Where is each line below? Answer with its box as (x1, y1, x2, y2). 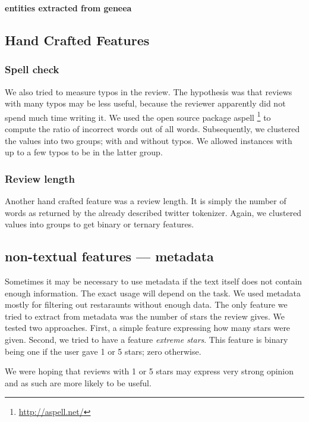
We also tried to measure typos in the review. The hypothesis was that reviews (5, 85, 292, 98)
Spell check (5, 62, 59, 77)
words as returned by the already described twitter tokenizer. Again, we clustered (5, 206, 302, 218)
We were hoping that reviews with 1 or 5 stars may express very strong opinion (5, 365, 294, 377)
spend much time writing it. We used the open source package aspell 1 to (5, 109, 271, 123)
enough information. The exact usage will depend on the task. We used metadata (5, 286, 301, 299)
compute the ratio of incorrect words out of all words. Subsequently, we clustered (5, 123, 300, 135)
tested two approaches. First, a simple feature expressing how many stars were (5, 321, 291, 334)
